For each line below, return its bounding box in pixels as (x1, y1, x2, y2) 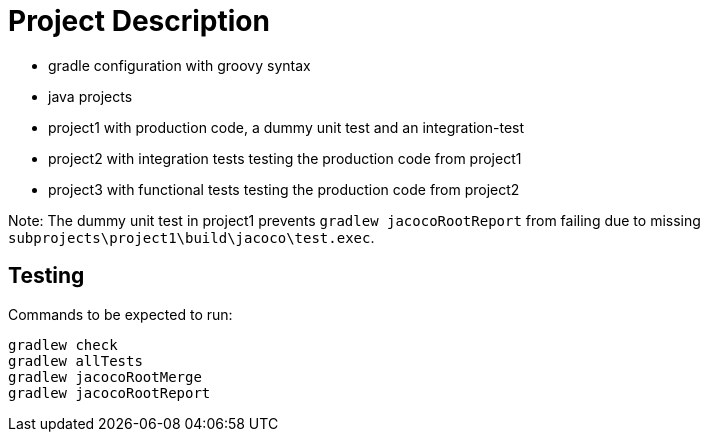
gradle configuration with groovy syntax (48, 56, 311, 74)
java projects (48, 87, 133, 105)
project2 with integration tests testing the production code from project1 (48, 149, 522, 167)
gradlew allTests (8, 352, 143, 369)
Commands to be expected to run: (8, 305, 233, 323)
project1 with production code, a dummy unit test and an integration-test (48, 118, 525, 136)
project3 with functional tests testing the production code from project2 (48, 180, 520, 198)
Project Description (8, 4, 270, 38)
